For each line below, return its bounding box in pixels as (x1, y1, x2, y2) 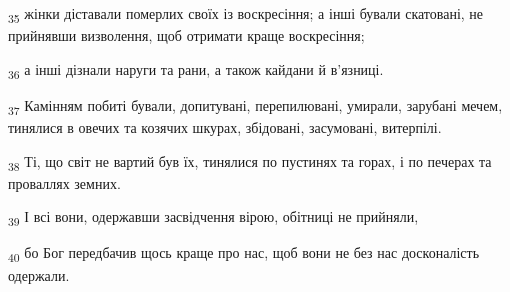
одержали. (8, 264, 70, 285)
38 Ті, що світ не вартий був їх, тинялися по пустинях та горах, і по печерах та (8, 150, 492, 174)
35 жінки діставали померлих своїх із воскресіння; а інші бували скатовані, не (8, 3, 484, 26)
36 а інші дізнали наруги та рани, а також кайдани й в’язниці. (8, 58, 384, 82)
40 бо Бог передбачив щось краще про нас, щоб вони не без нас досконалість (8, 242, 480, 266)
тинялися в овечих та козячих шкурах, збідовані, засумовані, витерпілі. (8, 116, 442, 137)
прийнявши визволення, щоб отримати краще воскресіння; (8, 25, 365, 46)
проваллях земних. (8, 172, 121, 193)
